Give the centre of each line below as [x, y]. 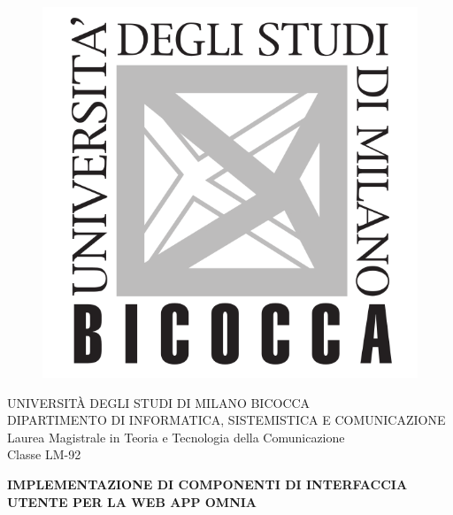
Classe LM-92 [44, 454]
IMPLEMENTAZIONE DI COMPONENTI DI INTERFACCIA [207, 484]
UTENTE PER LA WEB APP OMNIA [132, 501]
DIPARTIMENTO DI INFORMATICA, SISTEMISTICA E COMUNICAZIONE [226, 420]
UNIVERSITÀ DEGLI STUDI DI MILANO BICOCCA [159, 402]
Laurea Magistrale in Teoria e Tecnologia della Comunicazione [176, 437]
